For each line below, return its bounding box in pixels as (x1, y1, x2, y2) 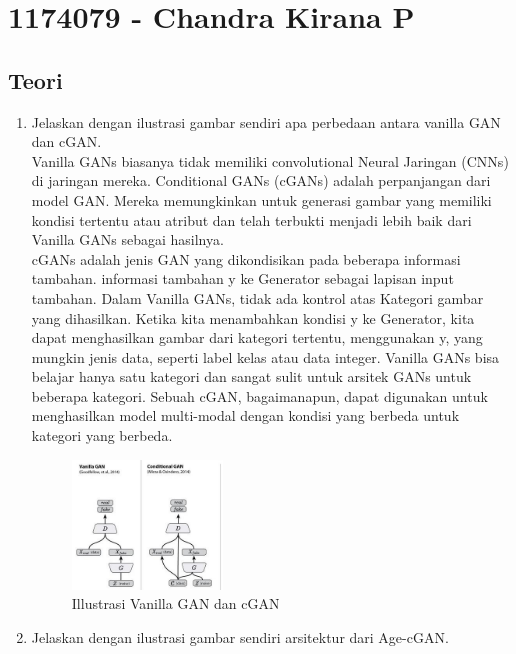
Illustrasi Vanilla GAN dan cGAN (71, 593, 280, 614)
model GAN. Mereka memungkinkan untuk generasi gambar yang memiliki (31, 189, 492, 210)
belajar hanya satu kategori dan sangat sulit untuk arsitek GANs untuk (31, 366, 472, 387)
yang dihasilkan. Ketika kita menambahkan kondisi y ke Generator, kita (31, 307, 475, 328)
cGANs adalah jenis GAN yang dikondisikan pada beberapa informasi (31, 248, 461, 269)
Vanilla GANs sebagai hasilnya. (31, 229, 224, 250)
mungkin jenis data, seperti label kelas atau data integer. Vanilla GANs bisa (31, 346, 500, 367)
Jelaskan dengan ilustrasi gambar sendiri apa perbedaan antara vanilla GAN (31, 111, 501, 132)
